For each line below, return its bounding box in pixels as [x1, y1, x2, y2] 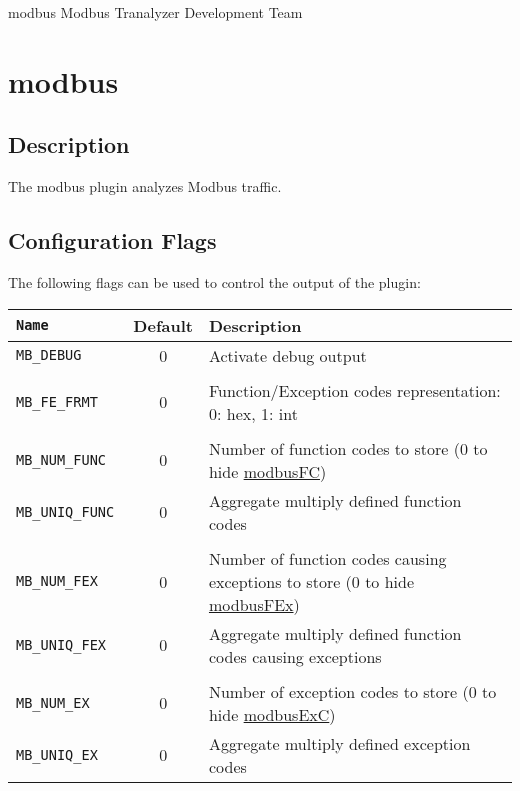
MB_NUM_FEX [16, 573, 98, 590]
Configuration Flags [8, 225, 217, 256]
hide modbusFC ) [208, 459, 327, 483]
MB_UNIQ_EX [16, 746, 98, 763]
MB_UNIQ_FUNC [16, 503, 115, 520]
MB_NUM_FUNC [16, 451, 107, 468]
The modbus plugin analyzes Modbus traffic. [8, 176, 282, 197]
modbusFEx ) [208, 592, 300, 616]
